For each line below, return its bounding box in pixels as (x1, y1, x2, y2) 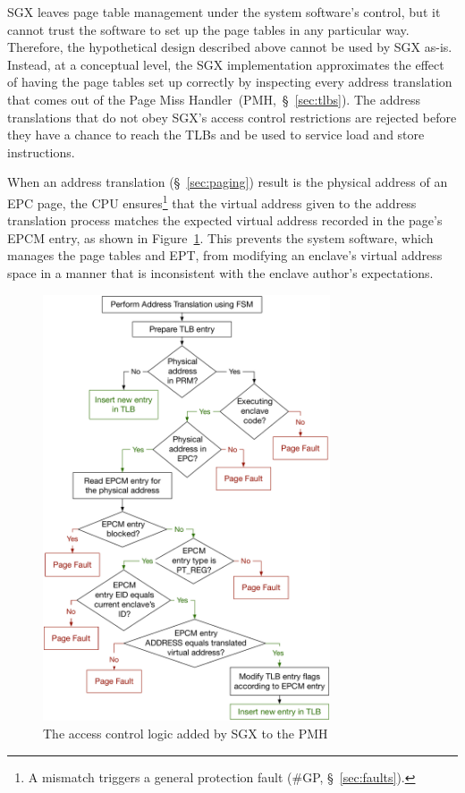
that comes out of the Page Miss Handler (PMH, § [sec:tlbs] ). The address (7, 89, 420, 108)
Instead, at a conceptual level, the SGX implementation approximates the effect (7, 55, 444, 73)
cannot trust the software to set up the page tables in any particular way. (7, 20, 410, 38)
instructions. (7, 142, 75, 161)
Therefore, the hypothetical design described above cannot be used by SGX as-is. (7, 38, 452, 56)
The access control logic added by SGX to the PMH (43, 723, 328, 742)
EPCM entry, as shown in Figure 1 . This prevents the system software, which (7, 228, 434, 247)
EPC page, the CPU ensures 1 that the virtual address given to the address (7, 190, 417, 212)
